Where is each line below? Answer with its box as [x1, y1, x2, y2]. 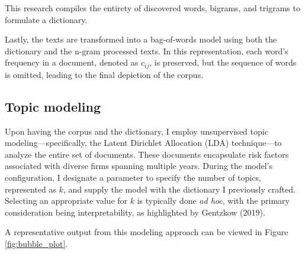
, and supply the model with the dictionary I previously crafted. [63, 183, 296, 195]
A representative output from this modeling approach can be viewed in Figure [5, 226, 288, 238]
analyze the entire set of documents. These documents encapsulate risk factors [5, 148, 289, 160]
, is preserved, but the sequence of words [149, 56, 297, 69]
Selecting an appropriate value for [5, 194, 128, 207]
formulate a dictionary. [5, 13, 88, 25]
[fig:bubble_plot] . [5, 237, 68, 249]
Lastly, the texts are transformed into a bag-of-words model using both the [5, 33, 277, 45]
